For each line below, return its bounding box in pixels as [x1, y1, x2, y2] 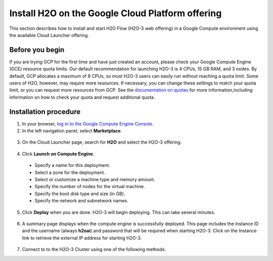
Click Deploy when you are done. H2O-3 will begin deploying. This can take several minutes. [22, 209, 215, 215]
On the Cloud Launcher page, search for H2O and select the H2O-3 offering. [22, 139, 182, 145]
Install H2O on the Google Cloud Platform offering [9, 8, 222, 19]
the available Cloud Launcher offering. [9, 32, 89, 38]
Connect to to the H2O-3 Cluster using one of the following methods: [22, 246, 166, 252]
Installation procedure [9, 107, 81, 116]
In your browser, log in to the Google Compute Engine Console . [22, 120, 154, 126]
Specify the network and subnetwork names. [34, 198, 128, 204]
